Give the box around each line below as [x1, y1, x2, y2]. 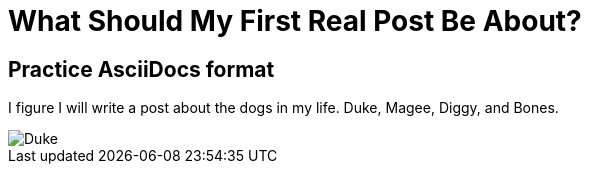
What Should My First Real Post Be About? [8, 4, 582, 38]
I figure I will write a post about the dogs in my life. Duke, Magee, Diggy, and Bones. [8, 99, 559, 117]
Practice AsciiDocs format [8, 56, 275, 82]
